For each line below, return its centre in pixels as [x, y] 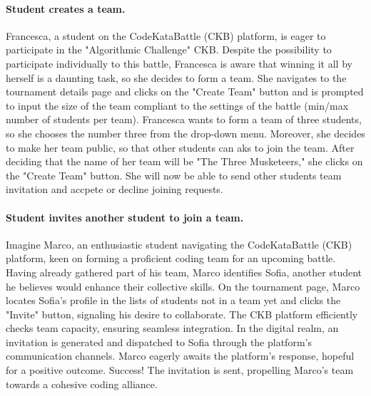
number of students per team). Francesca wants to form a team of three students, [184, 119]
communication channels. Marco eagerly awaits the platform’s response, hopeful [180, 356]
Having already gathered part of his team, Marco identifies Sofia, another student [184, 272]
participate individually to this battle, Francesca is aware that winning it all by [179, 63]
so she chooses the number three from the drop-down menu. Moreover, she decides [185, 133]
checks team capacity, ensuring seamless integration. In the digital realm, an [172, 328]
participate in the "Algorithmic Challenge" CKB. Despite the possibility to [169, 49]
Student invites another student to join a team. [125, 217]
